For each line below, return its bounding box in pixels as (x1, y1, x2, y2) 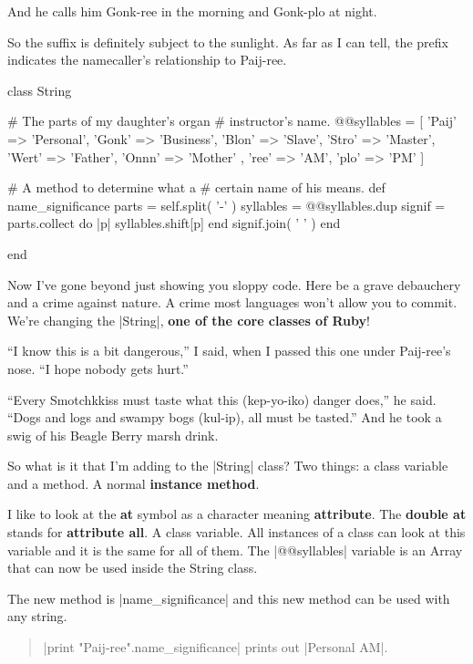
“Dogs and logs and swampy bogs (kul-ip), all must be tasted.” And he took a (7, 408, 442, 427)
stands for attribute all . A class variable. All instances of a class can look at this (7, 523, 466, 542)
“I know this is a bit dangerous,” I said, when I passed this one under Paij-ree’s (7, 341, 451, 360)
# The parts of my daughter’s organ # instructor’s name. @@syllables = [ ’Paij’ (7, 111, 457, 130)
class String (7, 80, 72, 99)
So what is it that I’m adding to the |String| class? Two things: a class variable (7, 456, 448, 475)
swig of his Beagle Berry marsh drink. (7, 425, 219, 444)
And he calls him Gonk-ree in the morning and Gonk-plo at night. (7, 2, 377, 20)
